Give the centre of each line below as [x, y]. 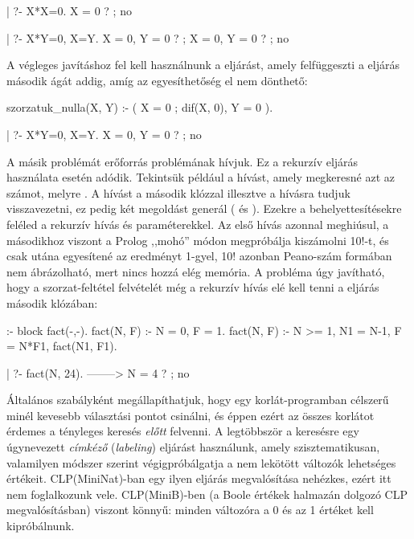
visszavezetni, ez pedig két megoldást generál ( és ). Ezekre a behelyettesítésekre [204, 208]
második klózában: [52, 302]
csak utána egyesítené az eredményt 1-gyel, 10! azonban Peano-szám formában [199, 256]
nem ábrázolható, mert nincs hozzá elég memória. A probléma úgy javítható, [196, 271]
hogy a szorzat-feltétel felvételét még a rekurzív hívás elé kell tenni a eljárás [193, 287]
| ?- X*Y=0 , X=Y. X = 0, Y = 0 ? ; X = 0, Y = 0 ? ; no [148, 37]
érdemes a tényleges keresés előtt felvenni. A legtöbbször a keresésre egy [183, 431]
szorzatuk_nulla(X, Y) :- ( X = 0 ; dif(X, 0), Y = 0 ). [140, 107]
